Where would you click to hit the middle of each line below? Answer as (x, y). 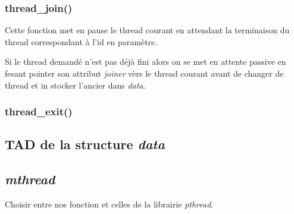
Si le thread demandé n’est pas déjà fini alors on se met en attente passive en (146, 62)
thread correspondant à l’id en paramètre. (81, 41)
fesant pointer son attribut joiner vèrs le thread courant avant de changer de (144, 73)
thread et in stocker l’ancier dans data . (75, 85)
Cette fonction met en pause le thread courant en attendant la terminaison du (147, 30)
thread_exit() (39, 111)
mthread (30, 179)
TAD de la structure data (85, 144)
